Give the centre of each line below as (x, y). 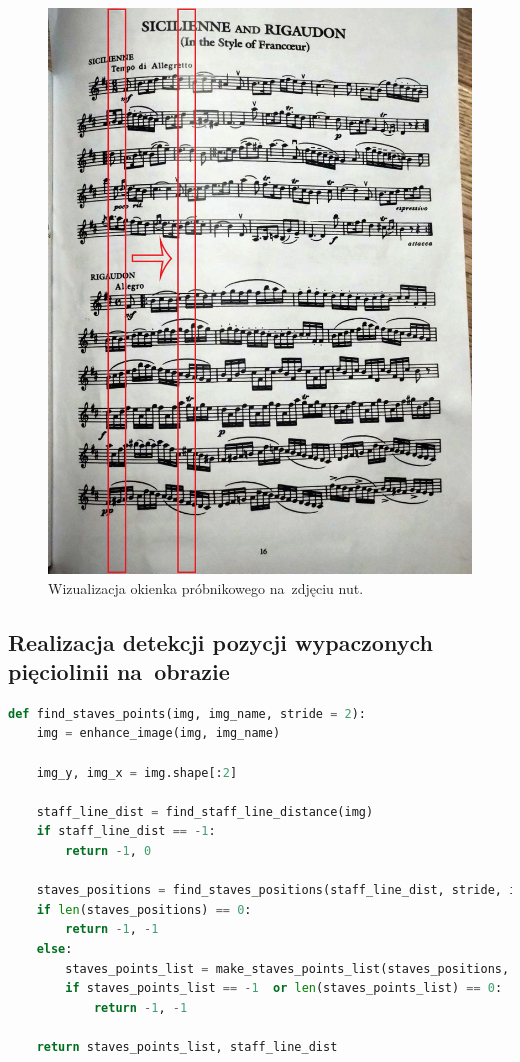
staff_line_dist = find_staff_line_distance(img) (205, 811)
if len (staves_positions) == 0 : (144, 909)
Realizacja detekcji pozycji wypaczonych (220, 641)
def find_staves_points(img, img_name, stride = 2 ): (187, 713)
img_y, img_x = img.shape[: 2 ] (137, 772)
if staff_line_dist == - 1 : (126, 831)
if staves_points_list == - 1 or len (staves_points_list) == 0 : (284, 988)
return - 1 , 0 (108, 851)
